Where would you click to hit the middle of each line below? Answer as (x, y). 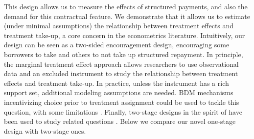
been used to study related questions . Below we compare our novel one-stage (120, 121)
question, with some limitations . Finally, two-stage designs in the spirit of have (123, 111)
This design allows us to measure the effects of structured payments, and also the (126, 6)
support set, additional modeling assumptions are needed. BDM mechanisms (119, 92)
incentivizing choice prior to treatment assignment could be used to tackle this (122, 102)
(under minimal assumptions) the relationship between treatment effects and (119, 26)
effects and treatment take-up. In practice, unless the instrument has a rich (116, 83)
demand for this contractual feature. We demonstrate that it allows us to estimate (127, 16)
